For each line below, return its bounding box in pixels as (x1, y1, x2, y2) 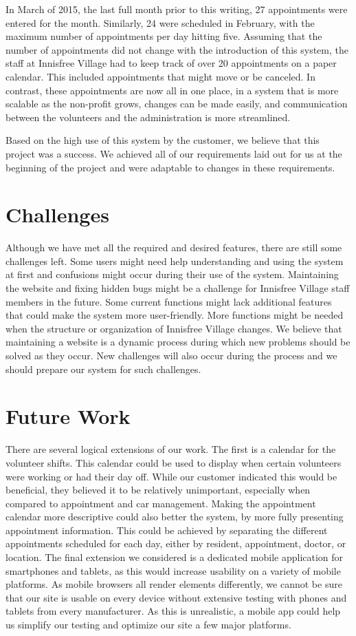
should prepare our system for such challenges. (5, 361, 201, 376)
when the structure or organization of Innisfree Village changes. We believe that (5, 321, 342, 335)
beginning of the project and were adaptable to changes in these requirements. (5, 160, 335, 174)
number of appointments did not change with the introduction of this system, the (5, 42, 348, 56)
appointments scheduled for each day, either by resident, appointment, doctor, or (5, 536, 346, 551)
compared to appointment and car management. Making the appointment (5, 496, 316, 510)
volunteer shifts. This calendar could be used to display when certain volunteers (5, 455, 342, 469)
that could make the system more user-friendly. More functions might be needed (5, 308, 344, 322)
